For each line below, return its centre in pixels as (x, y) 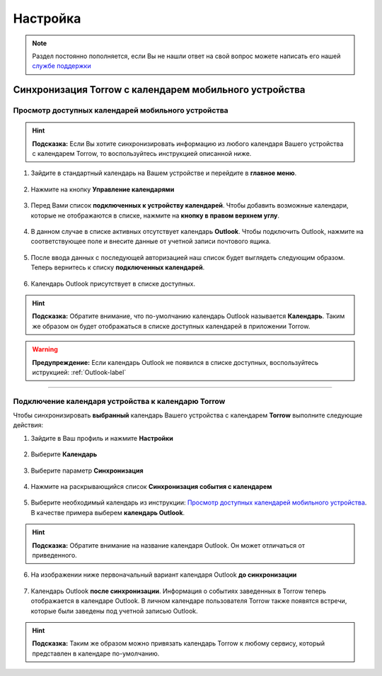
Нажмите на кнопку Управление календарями (103, 189)
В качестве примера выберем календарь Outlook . (108, 512)
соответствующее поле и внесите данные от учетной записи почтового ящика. (151, 242)
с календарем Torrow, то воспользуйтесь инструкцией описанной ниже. (142, 154)
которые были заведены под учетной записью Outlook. (114, 611)
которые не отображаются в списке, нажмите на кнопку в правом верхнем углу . (155, 215)
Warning (45, 349)
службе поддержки (62, 66)
